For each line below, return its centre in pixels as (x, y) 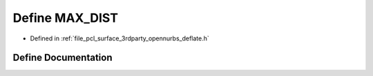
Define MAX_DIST (66, 18)
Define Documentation (63, 58)
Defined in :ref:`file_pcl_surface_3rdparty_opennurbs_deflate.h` (120, 38)
